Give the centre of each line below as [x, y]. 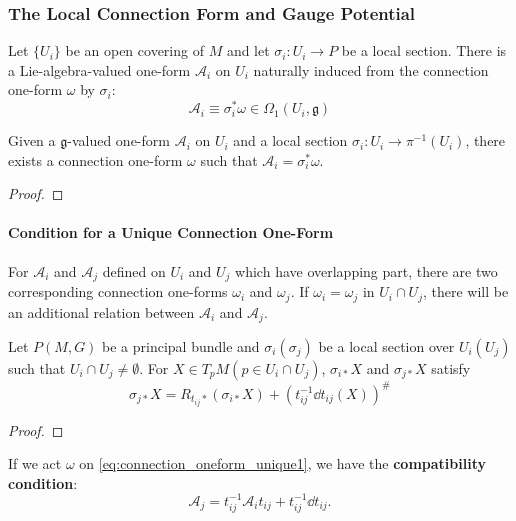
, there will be [465, 291]
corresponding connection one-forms [118, 291]
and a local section [290, 140]
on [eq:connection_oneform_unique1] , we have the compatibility [282, 463]
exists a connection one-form [95, 159]
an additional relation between [101, 311]
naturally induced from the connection [371, 69]
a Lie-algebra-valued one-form [99, 69]
